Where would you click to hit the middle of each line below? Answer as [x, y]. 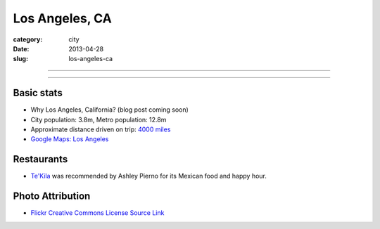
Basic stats [38, 93]
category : [28, 39]
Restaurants [40, 159]
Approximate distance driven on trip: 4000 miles [101, 129]
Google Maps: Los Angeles [70, 139]
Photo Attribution [52, 196]
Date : [21, 48]
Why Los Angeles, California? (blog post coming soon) [110, 110]
